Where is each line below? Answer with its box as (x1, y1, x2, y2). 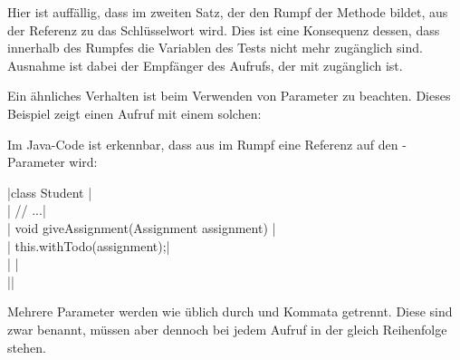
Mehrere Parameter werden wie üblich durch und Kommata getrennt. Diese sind (7, 302, 453, 321)
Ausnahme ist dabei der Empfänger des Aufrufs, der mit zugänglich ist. (7, 55, 403, 74)
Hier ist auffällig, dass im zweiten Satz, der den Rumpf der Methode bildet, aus (7, 3, 448, 21)
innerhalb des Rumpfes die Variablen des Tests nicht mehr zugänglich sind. (7, 38, 423, 57)
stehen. (7, 337, 46, 356)
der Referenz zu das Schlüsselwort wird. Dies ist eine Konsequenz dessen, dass (7, 20, 440, 39)
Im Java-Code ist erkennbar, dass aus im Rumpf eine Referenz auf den (7, 134, 398, 153)
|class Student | (7, 182, 92, 201)
